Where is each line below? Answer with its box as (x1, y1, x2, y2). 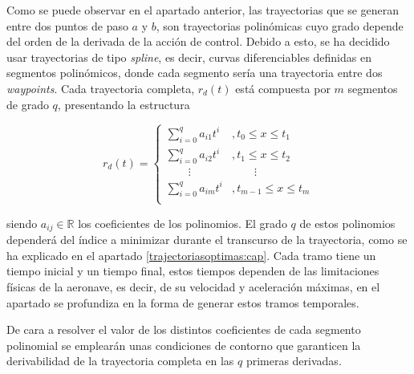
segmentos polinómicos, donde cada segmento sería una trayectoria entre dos (6, 64, 383, 81)
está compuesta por (235, 79, 331, 96)
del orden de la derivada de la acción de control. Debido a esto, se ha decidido (6, 33, 390, 50)
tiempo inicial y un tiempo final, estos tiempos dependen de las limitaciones (6, 262, 379, 279)
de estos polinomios (299, 214, 396, 231)
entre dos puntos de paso (6, 17, 128, 34)
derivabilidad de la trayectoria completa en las (6, 352, 234, 369)
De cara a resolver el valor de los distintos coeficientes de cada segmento (6, 321, 361, 338)
